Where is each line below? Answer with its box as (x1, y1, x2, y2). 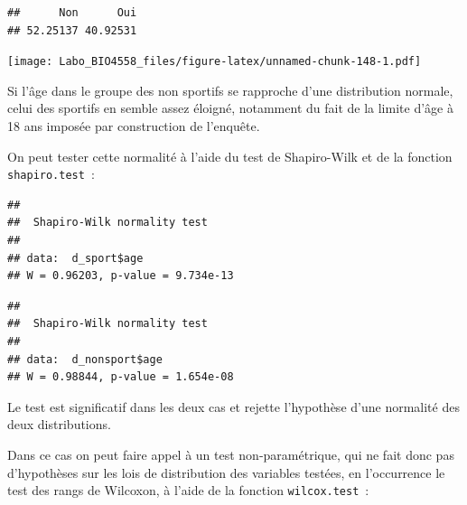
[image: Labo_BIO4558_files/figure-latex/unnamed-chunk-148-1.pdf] (7, 55, 422, 69)
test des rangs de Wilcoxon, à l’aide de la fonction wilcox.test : (7, 481, 369, 500)
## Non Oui (7, 6, 137, 19)
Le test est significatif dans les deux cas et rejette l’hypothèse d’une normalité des (7, 397, 460, 416)
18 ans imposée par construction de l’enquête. (7, 117, 260, 136)
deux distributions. (7, 415, 111, 434)
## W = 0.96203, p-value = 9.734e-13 (7, 269, 234, 283)
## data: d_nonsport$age (7, 352, 163, 366)
